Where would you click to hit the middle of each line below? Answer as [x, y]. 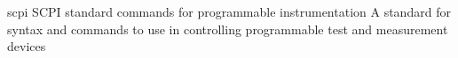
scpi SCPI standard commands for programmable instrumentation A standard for [229, 11]
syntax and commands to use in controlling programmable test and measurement [228, 29]
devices [27, 46]
